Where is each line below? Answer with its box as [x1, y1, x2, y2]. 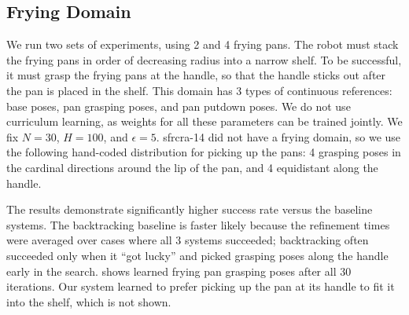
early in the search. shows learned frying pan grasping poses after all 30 [6, 262, 352, 279]
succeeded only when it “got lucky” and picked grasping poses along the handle [6, 247, 389, 263]
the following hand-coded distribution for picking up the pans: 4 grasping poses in [6, 144, 401, 160]
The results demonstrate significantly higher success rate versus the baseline [6, 201, 373, 218]
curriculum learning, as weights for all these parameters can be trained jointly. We [6, 113, 403, 130]
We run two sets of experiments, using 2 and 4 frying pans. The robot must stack [6, 36, 399, 53]
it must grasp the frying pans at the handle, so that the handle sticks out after [6, 67, 386, 83]
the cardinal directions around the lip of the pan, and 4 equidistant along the [6, 159, 378, 175]
